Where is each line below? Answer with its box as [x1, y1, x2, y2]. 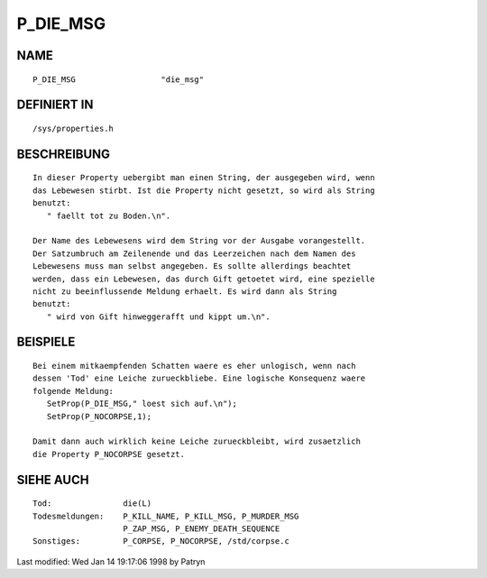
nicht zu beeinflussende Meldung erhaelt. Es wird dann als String [32, 286, 337, 297]
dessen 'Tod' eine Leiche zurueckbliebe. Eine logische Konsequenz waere [32, 373, 366, 383]
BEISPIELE [16, 335, 76, 350]
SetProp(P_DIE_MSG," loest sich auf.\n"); [46, 399, 238, 409]
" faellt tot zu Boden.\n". [46, 210, 171, 221]
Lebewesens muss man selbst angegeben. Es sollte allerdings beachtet [32, 261, 352, 271]
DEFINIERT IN [16, 97, 94, 113]
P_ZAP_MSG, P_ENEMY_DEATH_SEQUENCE [123, 524, 280, 534]
